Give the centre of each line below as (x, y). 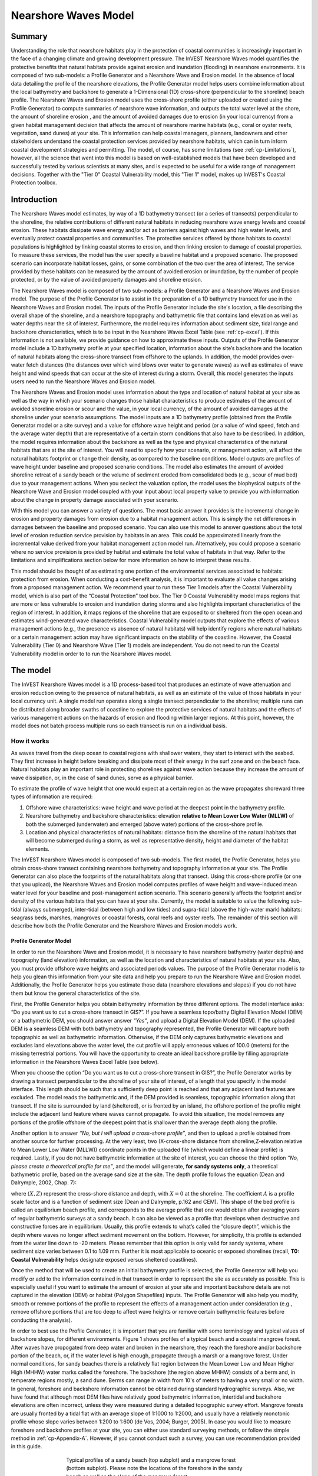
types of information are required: (52, 796)
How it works (30, 741)
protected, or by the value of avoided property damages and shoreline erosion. (107, 280)
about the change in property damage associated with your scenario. (95, 499)
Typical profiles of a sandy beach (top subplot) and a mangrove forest (151, 1460)
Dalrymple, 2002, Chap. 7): (44, 1183)
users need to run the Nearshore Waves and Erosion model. (83, 381)
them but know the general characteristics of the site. (76, 993)
